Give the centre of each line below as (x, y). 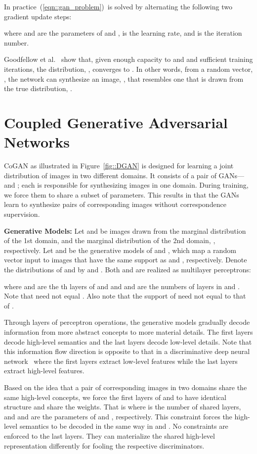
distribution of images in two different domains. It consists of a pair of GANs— (124, 175)
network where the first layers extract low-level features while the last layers (121, 361)
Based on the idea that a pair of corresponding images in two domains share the (126, 387)
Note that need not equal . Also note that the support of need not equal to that (125, 296)
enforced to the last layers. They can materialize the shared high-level (109, 435)
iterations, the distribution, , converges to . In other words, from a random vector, (128, 69)
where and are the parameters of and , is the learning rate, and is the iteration (123, 33)
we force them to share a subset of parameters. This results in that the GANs (122, 194)
